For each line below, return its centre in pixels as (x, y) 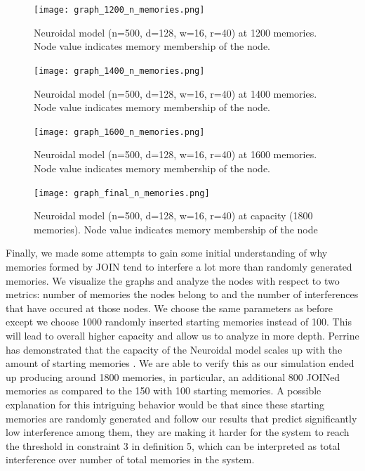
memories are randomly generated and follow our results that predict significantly (181, 418)
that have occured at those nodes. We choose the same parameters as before (170, 308)
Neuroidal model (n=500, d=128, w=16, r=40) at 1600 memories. (175, 154)
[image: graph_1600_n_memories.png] (119, 132)
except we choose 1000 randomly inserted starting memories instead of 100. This (179, 322)
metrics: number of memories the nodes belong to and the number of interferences (182, 294)
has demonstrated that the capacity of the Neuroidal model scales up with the (174, 349)
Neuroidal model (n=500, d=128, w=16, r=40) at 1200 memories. (175, 32)
